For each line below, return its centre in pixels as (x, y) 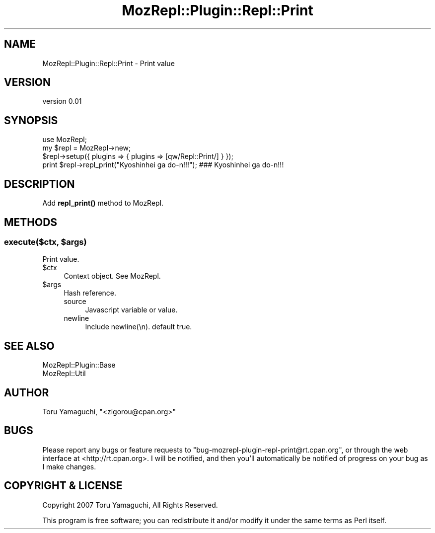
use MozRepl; (65, 140)
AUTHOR (27, 392)
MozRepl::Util (64, 374)
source (75, 302)
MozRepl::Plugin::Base (79, 365)
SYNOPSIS (31, 120)
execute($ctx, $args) (45, 242)
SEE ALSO (29, 346)
